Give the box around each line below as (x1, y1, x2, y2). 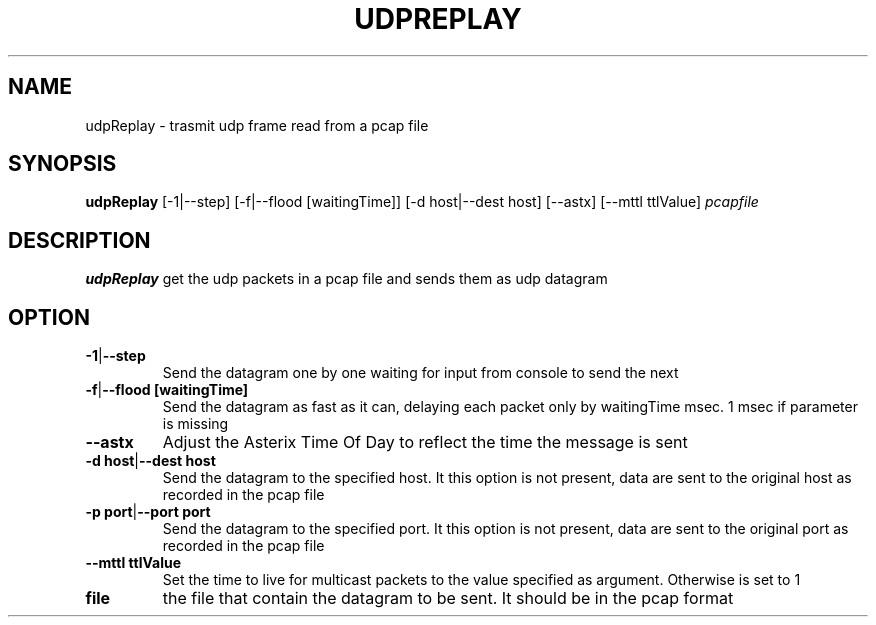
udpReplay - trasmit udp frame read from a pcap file (85, 116, 429, 134)
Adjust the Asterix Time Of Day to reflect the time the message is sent (162, 432, 688, 453)
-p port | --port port (85, 503, 211, 521)
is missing (162, 415, 229, 433)
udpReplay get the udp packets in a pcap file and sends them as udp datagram (85, 270, 608, 288)
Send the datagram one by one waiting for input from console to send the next (162, 364, 679, 382)
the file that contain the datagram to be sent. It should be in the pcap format (162, 588, 734, 609)
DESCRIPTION (8, 227, 151, 253)
